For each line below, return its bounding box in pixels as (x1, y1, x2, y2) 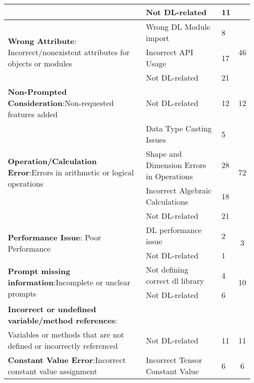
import (146, 32, 169, 43)
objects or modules (8, 58, 72, 69)
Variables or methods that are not (8, 329, 125, 340)
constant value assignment (8, 365, 97, 377)
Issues (146, 134, 166, 145)
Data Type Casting (146, 123, 212, 134)
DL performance (146, 224, 202, 235)
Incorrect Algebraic (146, 185, 212, 196)
